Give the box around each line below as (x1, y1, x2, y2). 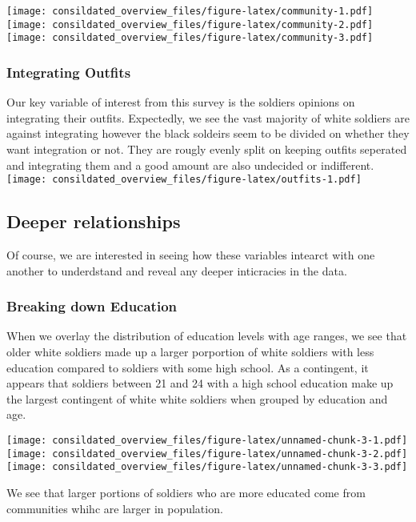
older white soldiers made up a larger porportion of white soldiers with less (6, 343, 374, 360)
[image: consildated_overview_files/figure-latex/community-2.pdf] (6, 18, 374, 30)
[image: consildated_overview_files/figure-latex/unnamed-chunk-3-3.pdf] (6, 461, 408, 473)
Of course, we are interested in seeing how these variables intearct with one (6, 247, 375, 263)
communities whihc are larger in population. (6, 500, 223, 516)
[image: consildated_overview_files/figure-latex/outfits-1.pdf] (6, 174, 362, 186)
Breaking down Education (6, 296, 177, 316)
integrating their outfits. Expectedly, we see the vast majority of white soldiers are (6, 109, 410, 126)
